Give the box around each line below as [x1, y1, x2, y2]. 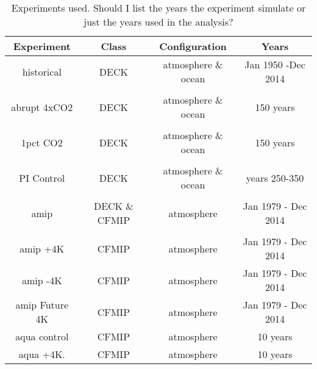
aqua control [15, 329, 69, 343]
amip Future [15, 298, 69, 312]
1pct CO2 [21, 135, 63, 149]
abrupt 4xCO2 [11, 99, 73, 114]
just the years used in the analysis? [84, 15, 233, 29]
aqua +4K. [18, 347, 65, 361]
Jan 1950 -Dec [244, 57, 305, 71]
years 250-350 [246, 170, 304, 185]
